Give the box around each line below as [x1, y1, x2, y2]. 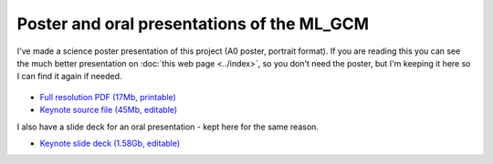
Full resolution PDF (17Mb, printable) [39, 91, 177, 102]
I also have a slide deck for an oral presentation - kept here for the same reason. [16, 121, 320, 132]
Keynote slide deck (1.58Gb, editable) [39, 138, 181, 149]
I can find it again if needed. [16, 71, 122, 82]
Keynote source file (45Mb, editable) [39, 105, 178, 116]
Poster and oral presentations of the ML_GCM [16, 14, 370, 34]
